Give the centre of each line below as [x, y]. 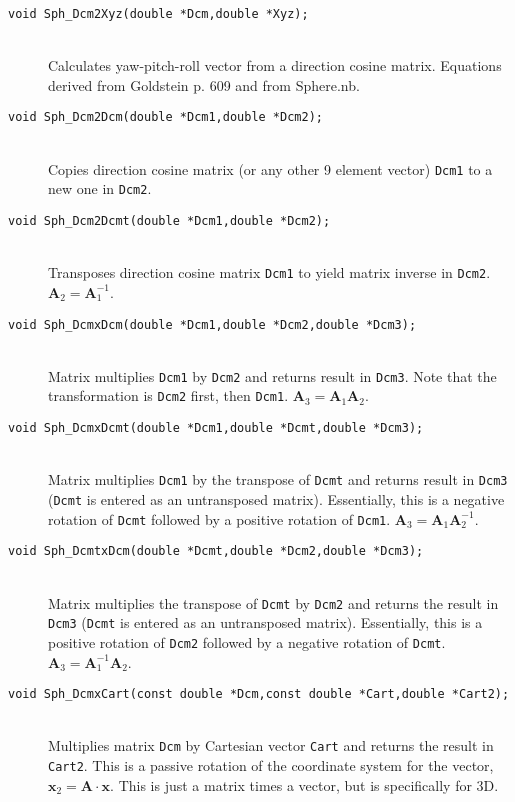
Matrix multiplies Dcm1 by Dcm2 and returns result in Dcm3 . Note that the [272, 375]
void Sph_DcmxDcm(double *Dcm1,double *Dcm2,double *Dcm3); [212, 324]
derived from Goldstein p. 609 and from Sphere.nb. [204, 84]
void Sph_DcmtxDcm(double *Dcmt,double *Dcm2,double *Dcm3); [216, 551]
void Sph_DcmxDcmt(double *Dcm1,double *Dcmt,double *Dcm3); [216, 428]
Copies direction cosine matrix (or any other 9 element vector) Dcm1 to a [270, 168]
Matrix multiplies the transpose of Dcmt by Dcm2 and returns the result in [273, 602]
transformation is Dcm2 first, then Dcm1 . [168, 395]
